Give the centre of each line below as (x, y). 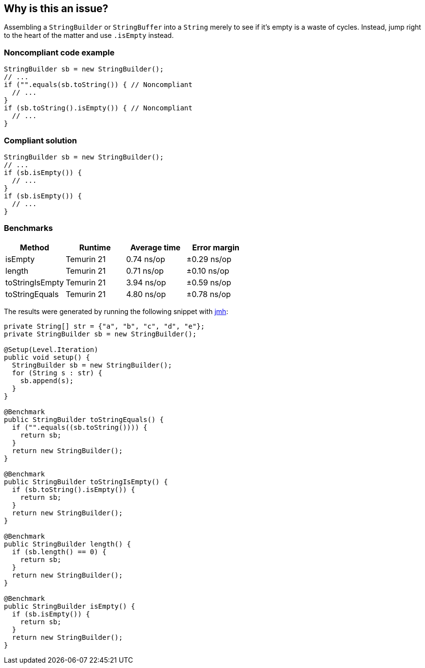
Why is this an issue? (56, 9)
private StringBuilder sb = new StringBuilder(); (100, 334)
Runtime (95, 247)
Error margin (216, 247)
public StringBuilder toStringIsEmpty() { (86, 482)
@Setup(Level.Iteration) (51, 349)
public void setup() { (47, 357)
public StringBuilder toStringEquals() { (84, 419)
